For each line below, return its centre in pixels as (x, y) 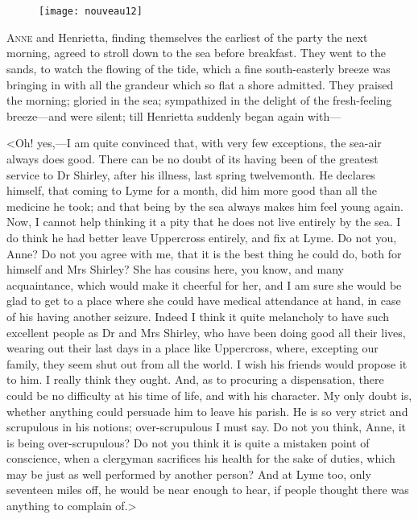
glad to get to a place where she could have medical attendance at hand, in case (204, 301)
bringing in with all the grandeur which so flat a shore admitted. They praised (200, 84)
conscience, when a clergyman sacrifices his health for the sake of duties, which (201, 458)
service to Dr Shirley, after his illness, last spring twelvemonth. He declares (191, 174)
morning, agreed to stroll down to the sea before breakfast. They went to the (196, 53)
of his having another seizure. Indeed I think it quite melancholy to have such (198, 316)
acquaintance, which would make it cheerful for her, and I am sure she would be (204, 284)
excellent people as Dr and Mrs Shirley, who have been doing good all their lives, (206, 332)
